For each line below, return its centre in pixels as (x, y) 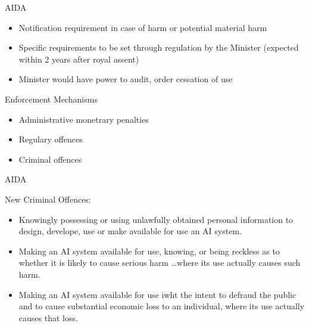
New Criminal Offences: (48, 199)
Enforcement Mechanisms (51, 99)
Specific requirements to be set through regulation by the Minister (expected (159, 47)
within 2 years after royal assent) (79, 59)
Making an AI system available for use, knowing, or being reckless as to (149, 251)
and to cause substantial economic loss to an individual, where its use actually (162, 306)
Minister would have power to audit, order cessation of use (126, 79)
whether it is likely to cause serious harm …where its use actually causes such (160, 263)
